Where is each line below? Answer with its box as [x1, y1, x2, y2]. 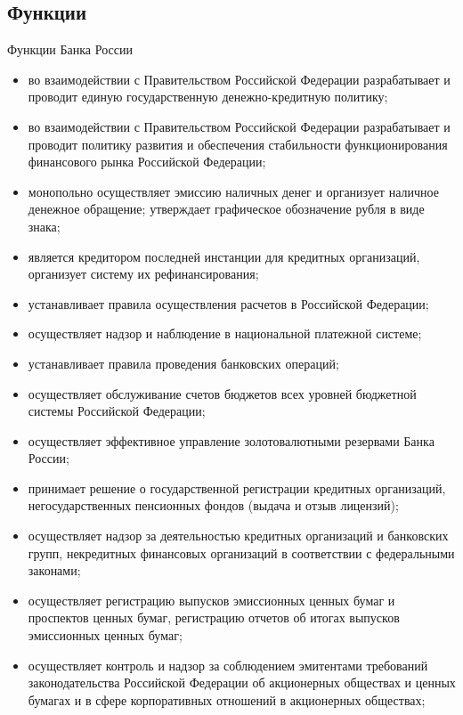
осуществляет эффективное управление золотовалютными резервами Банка [28, 431, 435, 450]
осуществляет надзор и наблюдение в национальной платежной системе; [28, 324, 422, 343]
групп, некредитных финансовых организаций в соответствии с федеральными [28, 543, 455, 562]
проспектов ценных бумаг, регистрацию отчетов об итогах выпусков [28, 608, 400, 627]
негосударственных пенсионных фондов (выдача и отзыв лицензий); [28, 496, 399, 515]
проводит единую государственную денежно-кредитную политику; [28, 87, 388, 106]
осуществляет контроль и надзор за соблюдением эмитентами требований [28, 655, 428, 674]
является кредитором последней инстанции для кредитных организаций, [28, 247, 420, 265]
